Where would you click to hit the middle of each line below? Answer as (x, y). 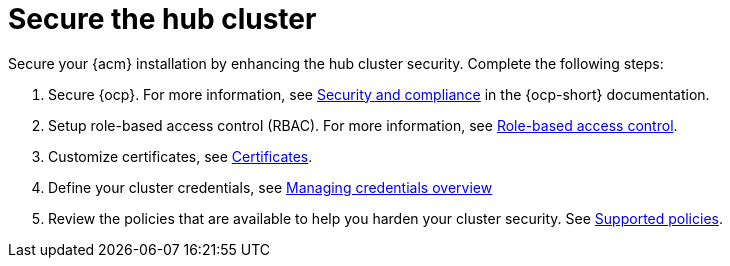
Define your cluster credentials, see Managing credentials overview (270, 187)
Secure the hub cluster (162, 19)
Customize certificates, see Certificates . (180, 156)
